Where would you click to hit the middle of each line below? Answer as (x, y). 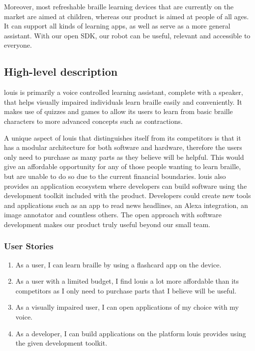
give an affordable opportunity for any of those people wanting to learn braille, (123, 166)
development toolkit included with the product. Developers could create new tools (127, 195)
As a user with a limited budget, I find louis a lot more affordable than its (127, 281)
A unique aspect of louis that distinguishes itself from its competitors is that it (123, 137)
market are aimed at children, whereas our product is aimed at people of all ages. (127, 16)
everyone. (18, 45)
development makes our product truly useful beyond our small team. (107, 224)
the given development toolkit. (61, 343)
